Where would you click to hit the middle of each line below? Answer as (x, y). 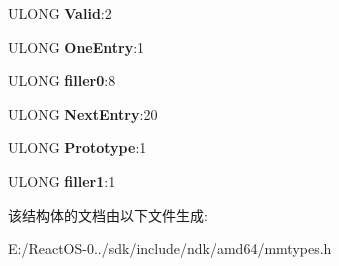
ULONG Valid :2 (60, 13)
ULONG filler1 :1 (62, 180)
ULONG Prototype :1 (77, 147)
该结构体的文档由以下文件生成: (108, 214)
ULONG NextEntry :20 (83, 113)
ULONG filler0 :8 (62, 80)
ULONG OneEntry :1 (76, 46)
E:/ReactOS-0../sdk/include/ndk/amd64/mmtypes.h (170, 248)
